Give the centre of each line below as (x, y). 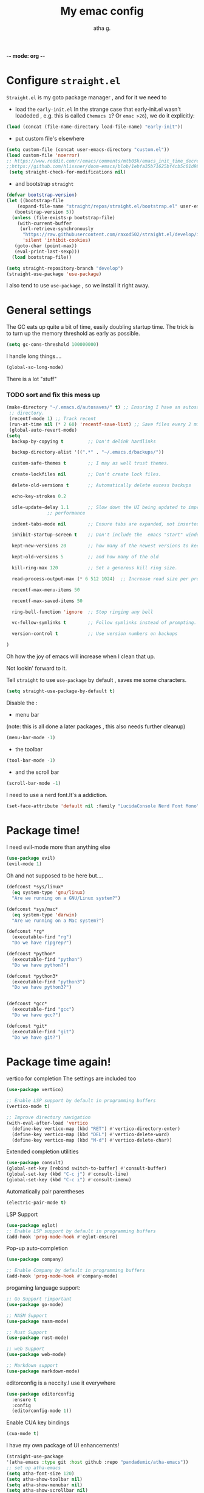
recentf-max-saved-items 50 (47, 601)
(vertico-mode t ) (28, 1106)
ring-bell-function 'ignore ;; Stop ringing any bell (83, 612)
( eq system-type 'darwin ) (45, 915)
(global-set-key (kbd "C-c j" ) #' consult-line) (68, 1174)
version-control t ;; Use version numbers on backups (95, 634)
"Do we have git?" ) (36, 1037)
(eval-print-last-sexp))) (47, 251)
